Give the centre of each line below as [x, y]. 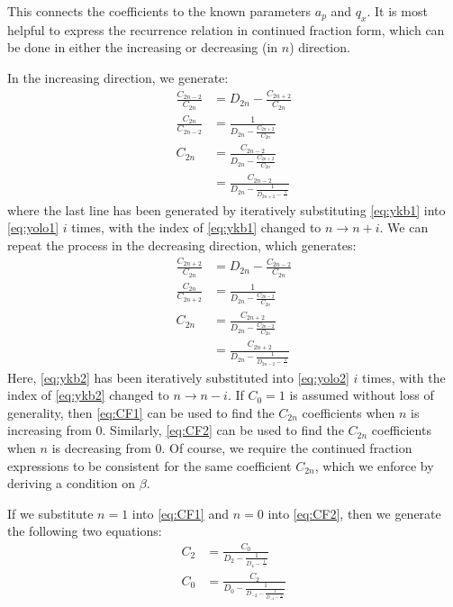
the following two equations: [85, 531]
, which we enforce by [374, 465]
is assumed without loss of [362, 395]
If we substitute [50, 513]
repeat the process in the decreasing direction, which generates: [182, 245]
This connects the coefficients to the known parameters [159, 11]
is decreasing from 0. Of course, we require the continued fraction [232, 448]
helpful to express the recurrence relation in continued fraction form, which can [226, 29]
